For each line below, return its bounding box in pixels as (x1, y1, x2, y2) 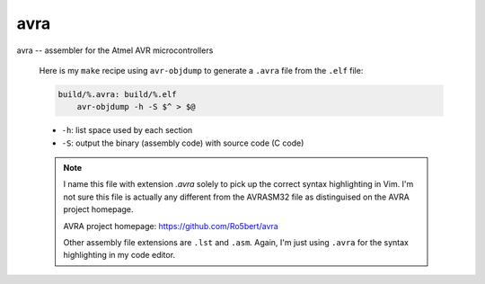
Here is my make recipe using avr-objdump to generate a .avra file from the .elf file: (39, 65, 364, 75)
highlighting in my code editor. (63, 250, 175, 261)
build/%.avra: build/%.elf (57, 89, 177, 99)
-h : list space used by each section (61, 125, 193, 136)
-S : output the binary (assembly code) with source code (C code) (61, 138, 304, 148)
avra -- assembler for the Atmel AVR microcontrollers (16, 45, 214, 56)
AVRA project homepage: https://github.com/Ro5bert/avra (63, 220, 278, 231)
